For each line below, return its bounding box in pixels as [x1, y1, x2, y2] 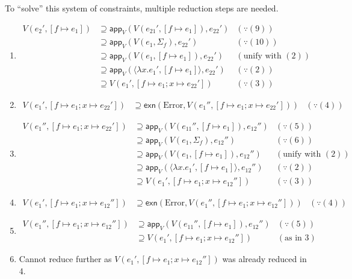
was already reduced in [222, 252, 307, 265]
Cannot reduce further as [19, 252, 112, 265]
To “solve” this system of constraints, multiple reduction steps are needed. [5, 2, 279, 14]
